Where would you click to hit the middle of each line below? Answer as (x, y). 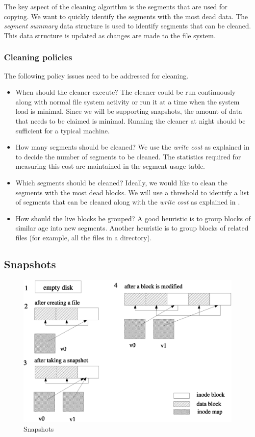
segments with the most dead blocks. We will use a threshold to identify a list (132, 192)
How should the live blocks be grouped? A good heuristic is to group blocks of (133, 218)
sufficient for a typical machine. (63, 130)
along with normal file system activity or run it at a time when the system (127, 101)
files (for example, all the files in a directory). (84, 237)
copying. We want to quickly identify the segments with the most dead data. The (126, 16)
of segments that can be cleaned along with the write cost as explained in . (128, 202)
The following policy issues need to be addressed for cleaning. (96, 75)
